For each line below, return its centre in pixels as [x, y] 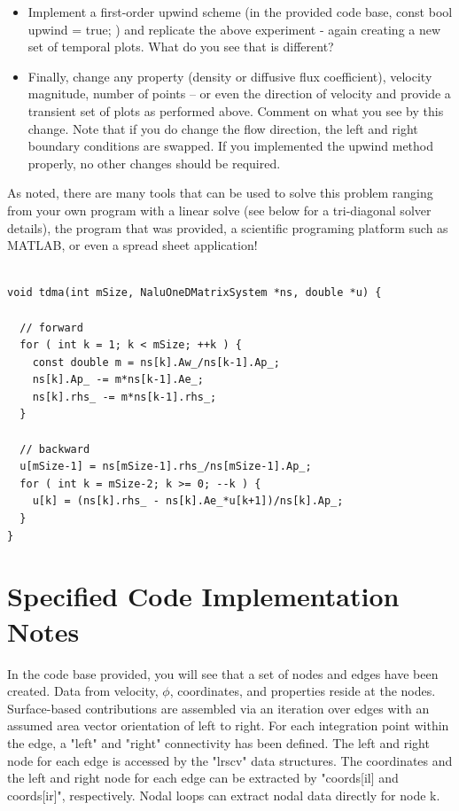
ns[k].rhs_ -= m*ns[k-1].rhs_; [124, 397]
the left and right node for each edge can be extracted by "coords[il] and [203, 778]
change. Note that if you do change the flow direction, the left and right [223, 128]
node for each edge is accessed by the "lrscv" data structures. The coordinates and [230, 760]
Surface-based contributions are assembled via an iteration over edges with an [218, 708]
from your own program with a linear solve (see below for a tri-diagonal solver [219, 210]
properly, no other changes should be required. [154, 163]
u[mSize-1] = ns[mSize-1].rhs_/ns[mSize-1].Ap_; [166, 467]
